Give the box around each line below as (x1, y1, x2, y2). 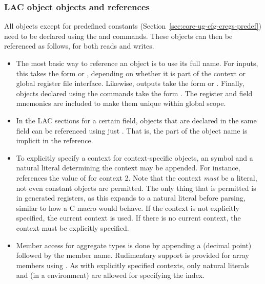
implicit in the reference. (16, 135, 93, 146)
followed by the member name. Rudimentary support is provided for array (16, 250, 249, 260)
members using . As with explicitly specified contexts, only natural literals (16, 259, 250, 270)
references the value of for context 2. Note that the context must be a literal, (16, 172, 257, 183)
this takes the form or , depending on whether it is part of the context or (16, 68, 246, 78)
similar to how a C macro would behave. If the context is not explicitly (16, 202, 239, 213)
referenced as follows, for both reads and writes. (4, 40, 154, 51)
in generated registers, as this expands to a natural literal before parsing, (16, 192, 246, 203)
